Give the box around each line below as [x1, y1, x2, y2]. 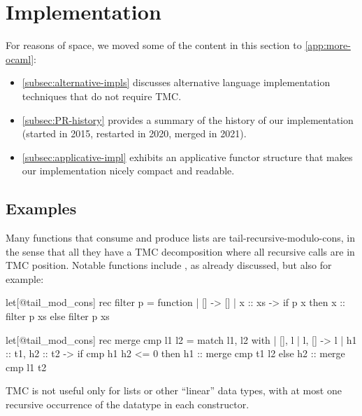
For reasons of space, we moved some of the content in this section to [6, 38, 302, 53]
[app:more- [305, 38, 351, 53]
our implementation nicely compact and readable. [22, 163, 235, 178]
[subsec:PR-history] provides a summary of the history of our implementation [22, 112, 354, 127]
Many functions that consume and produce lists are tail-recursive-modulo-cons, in [6, 230, 355, 245]
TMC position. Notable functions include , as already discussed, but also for [6, 258, 332, 272]
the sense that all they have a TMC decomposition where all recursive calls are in [6, 244, 355, 258]
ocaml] [6, 51, 34, 66]
